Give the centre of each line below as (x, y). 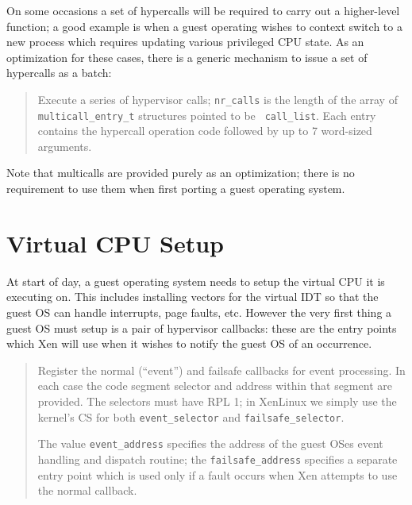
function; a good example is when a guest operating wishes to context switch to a (204, 26)
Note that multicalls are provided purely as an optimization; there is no (181, 173)
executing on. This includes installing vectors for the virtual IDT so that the (193, 297)
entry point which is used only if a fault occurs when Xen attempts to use (218, 474)
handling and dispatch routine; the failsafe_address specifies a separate (218, 459)
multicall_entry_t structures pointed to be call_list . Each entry (207, 115)
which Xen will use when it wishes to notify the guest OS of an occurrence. (189, 343)
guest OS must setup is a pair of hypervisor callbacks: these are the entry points (202, 328)
